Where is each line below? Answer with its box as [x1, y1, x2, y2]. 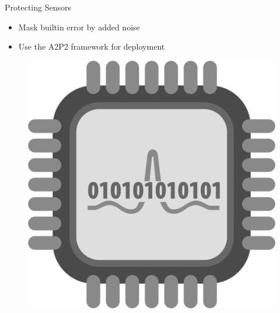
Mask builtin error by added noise [18, 20, 140, 33]
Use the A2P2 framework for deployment [18, 40, 165, 53]
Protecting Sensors [5, 1, 71, 13]
